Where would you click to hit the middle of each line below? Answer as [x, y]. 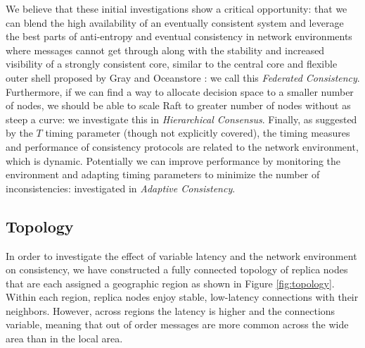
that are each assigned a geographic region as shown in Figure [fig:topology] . [170, 283]
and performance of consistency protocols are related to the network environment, [182, 146]
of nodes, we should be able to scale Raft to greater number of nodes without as [178, 105]
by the [19, 133]
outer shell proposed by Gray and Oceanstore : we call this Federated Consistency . [183, 77]
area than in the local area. [64, 338]
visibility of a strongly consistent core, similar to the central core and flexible [172, 64]
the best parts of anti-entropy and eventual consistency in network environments [179, 36]
